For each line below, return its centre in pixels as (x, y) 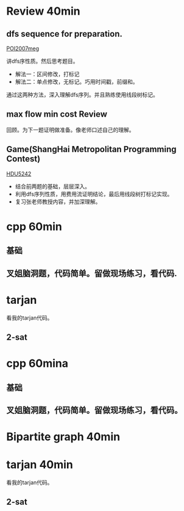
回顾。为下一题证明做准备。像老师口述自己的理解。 (70, 130)
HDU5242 (19, 174)
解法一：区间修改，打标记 (47, 74)
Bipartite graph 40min (63, 437)
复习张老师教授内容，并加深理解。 (58, 201)
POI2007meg (23, 48)
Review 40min (43, 11)
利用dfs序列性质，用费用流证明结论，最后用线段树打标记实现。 (94, 194)
